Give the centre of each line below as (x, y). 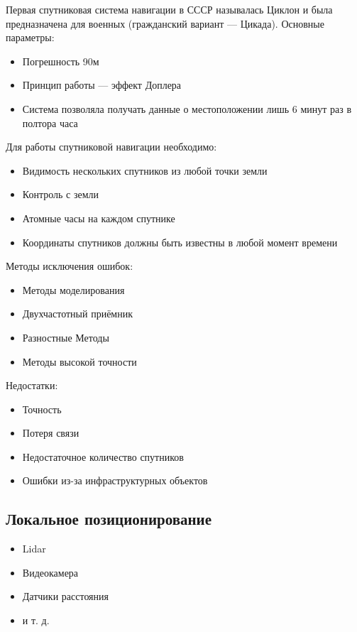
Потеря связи (51, 433)
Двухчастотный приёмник (78, 314)
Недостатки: (32, 385)
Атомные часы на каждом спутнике (99, 218)
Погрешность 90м (61, 61)
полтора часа (50, 122)
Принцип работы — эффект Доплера (102, 85)
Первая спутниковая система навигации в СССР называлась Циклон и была (169, 9)
